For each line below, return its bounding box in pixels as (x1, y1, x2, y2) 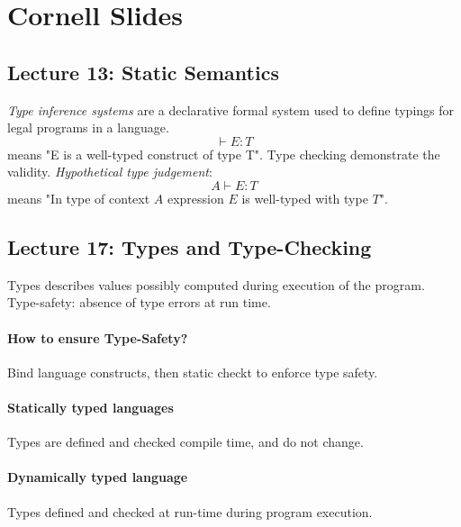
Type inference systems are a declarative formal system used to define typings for (7, 100, 455, 119)
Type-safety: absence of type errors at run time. (7, 293, 271, 312)
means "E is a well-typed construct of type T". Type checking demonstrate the (7, 144, 440, 163)
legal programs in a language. (7, 118, 169, 137)
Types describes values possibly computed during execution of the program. (7, 275, 425, 294)
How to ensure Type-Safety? (7, 328, 188, 347)
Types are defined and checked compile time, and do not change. (7, 432, 364, 451)
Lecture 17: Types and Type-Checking (7, 232, 372, 260)
